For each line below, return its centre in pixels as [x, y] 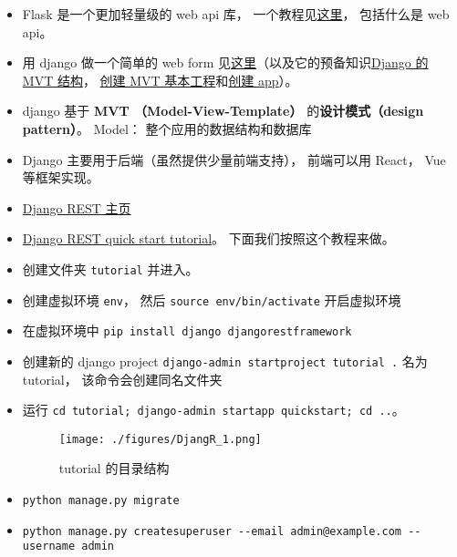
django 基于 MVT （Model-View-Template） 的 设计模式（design [223, 111]
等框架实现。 [61, 177]
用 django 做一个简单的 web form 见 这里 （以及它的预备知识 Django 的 [225, 62]
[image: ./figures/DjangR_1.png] [160, 439]
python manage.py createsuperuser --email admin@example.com [212, 531]
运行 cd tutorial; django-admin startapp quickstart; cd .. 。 [213, 410]
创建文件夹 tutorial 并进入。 [110, 268]
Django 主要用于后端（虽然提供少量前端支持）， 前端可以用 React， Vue [234, 159]
